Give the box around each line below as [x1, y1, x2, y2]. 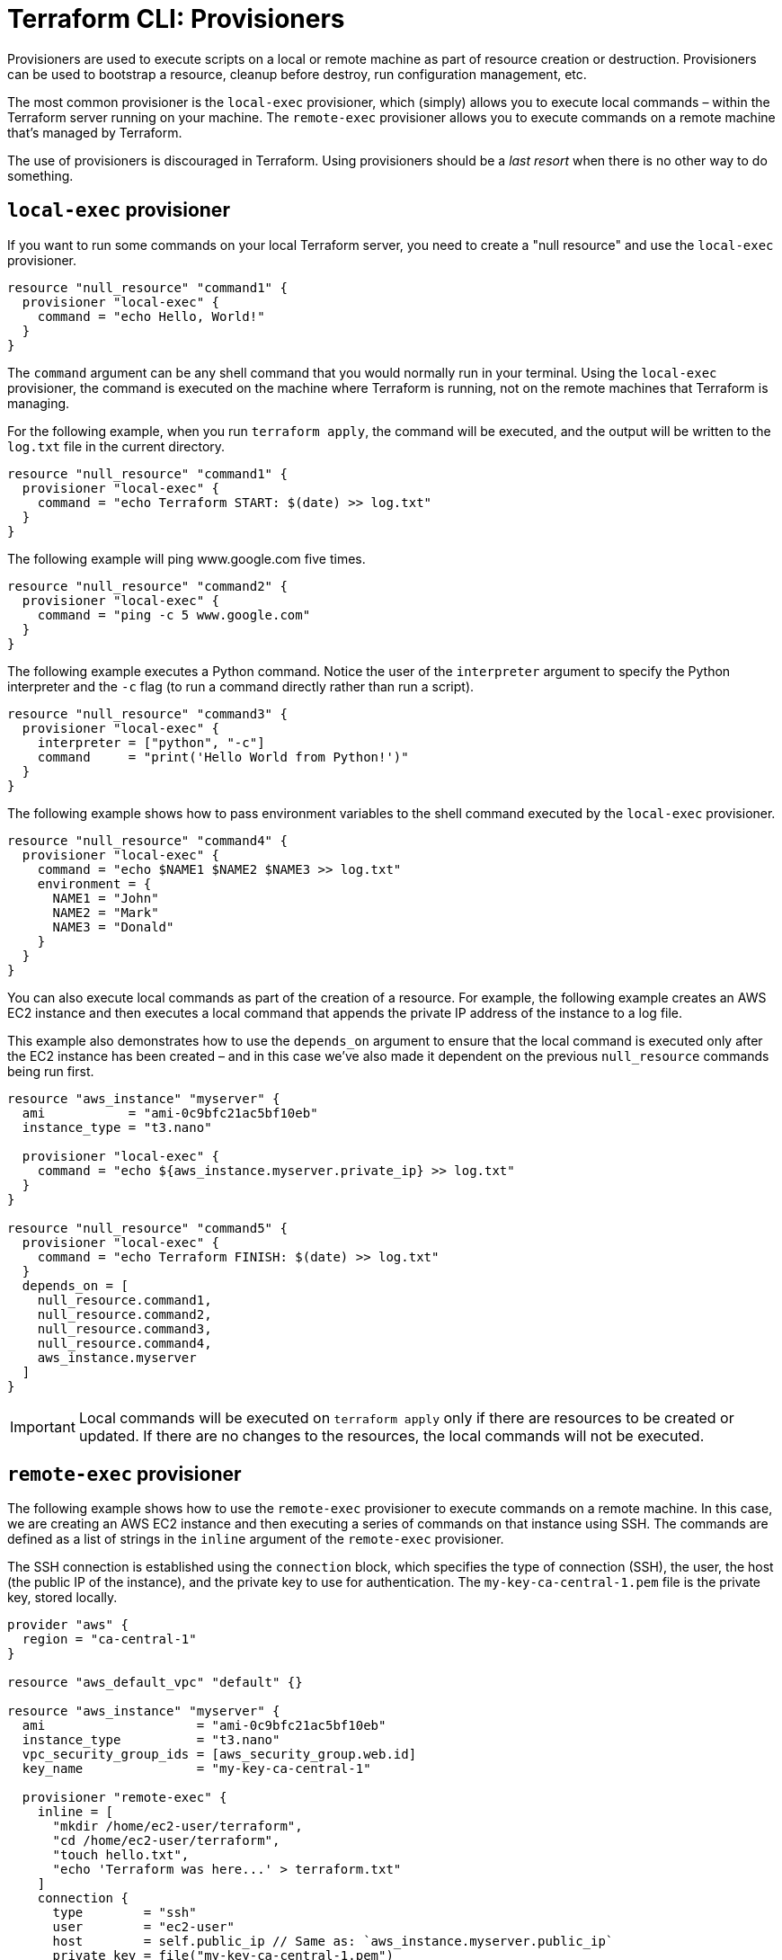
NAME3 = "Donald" [52, 919, 174, 934]
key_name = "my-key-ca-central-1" [22, 1761, 371, 1777]
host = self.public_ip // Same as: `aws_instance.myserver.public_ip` [52, 1934, 614, 1949]
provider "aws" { [7, 1617, 129, 1633]
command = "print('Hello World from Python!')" [37, 749, 409, 764]
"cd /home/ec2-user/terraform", [52, 1833, 280, 1849]
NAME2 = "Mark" [52, 904, 159, 920]
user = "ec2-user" [52, 1920, 235, 1935]
